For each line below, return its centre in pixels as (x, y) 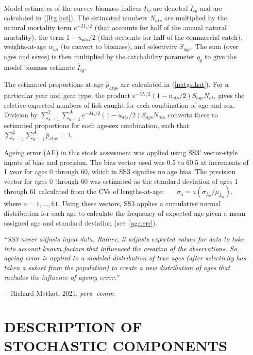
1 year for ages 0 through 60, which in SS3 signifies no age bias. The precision (120, 171)
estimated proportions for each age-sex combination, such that (97, 125)
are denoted (170, 8)
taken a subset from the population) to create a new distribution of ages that (117, 267)
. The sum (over (215, 46)
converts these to (193, 114)
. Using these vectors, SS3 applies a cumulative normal (139, 203)
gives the (231, 95)
